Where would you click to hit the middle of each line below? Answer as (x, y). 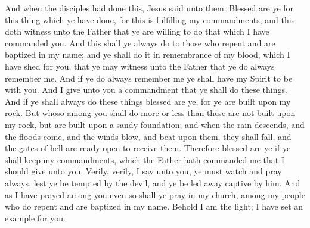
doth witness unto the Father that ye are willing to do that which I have (137, 31)
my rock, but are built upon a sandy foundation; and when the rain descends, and (155, 124)
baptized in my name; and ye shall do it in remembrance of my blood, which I (148, 54)
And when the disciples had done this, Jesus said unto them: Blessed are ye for (149, 8)
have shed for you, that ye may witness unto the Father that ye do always (140, 66)
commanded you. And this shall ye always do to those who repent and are (140, 43)
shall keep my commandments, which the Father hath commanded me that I (145, 159)
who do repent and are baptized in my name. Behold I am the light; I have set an (154, 206)
